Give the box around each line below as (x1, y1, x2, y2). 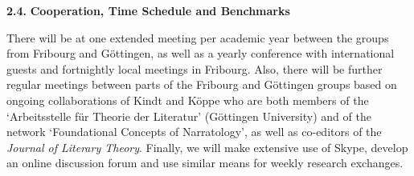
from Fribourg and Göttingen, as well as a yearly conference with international (6, 45, 395, 62)
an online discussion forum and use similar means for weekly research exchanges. (6, 154, 404, 171)
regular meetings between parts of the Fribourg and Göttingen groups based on (6, 76, 397, 93)
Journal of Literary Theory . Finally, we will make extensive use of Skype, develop (6, 138, 408, 155)
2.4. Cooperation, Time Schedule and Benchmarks (6, 2, 290, 18)
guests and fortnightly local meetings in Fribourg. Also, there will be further (6, 60, 383, 77)
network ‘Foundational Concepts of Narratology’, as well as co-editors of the (6, 123, 382, 140)
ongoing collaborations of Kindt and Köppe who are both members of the (6, 91, 369, 108)
